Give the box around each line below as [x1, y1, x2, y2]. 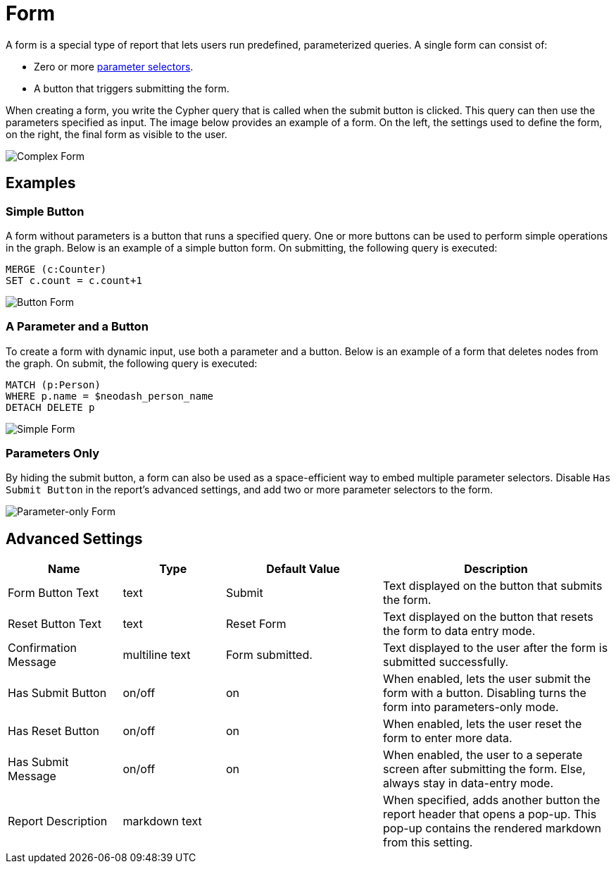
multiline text [122, 648, 191, 662]
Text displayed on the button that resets [383, 610, 593, 624]
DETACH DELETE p [6, 401, 95, 413]
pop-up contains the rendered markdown [383, 821, 601, 836]
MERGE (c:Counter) [6, 263, 107, 275]
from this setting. [383, 835, 473, 850]
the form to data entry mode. [383, 624, 536, 639]
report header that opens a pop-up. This [383, 807, 597, 822]
